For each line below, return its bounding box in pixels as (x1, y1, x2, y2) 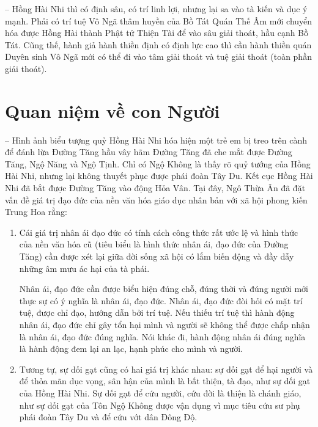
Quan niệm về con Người (5, 98, 220, 123)
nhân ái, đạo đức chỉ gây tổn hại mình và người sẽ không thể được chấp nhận (19, 318, 310, 330)
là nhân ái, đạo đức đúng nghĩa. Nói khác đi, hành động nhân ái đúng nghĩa (19, 330, 306, 343)
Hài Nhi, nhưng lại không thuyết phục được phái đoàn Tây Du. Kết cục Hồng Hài (5, 169, 313, 182)
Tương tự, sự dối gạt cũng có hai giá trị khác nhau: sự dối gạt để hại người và (19, 362, 313, 375)
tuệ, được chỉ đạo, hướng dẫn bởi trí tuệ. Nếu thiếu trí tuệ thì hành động (19, 306, 295, 319)
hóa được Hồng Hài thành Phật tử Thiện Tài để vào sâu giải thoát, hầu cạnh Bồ (5, 26, 309, 39)
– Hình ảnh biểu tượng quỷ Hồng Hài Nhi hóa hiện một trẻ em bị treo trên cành (5, 133, 308, 146)
